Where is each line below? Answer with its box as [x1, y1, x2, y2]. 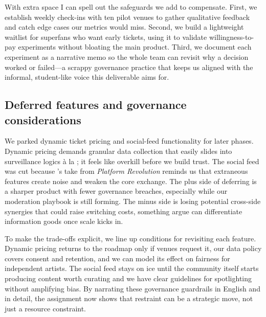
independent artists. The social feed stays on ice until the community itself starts [5, 263, 259, 274]
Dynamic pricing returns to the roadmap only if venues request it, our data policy [5, 243, 262, 254]
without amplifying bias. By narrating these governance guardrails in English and [5, 283, 260, 293]
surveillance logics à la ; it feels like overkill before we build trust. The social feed [5, 155, 259, 166]
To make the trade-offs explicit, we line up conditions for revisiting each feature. [5, 233, 256, 243]
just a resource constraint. [5, 303, 86, 313]
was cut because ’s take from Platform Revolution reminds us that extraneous [5, 166, 248, 176]
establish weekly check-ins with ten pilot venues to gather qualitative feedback [5, 11, 250, 22]
